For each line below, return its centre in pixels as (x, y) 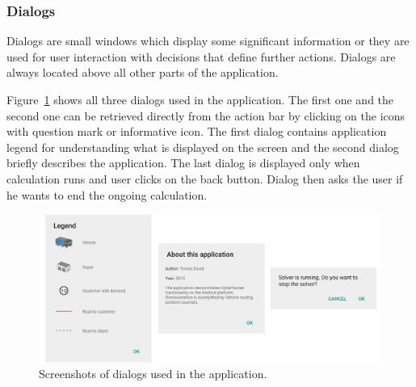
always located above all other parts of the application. (143, 72)
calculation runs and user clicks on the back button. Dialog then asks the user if (205, 178)
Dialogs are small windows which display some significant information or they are (208, 41)
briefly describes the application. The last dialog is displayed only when (183, 163)
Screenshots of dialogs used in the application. (153, 374)
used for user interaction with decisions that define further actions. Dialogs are (201, 56)
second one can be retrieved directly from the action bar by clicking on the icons (206, 115)
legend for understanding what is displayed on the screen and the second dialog (203, 147)
